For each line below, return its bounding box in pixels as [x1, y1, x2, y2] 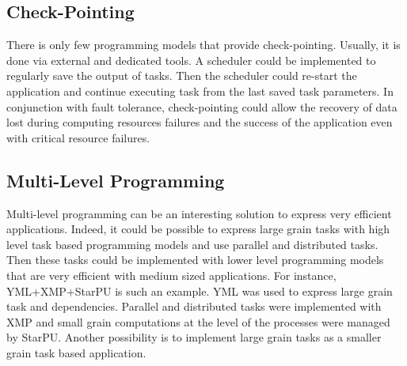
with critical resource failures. [6, 129, 150, 145]
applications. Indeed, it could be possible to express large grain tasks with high [6, 221, 390, 237]
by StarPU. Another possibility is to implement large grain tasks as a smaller [6, 329, 382, 345]
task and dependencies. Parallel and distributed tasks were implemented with [6, 298, 382, 315]
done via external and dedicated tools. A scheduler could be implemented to [6, 51, 376, 68]
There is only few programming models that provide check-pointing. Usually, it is [6, 36, 401, 53]
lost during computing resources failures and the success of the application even [6, 114, 393, 130]
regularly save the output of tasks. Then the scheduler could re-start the [6, 67, 357, 84]
